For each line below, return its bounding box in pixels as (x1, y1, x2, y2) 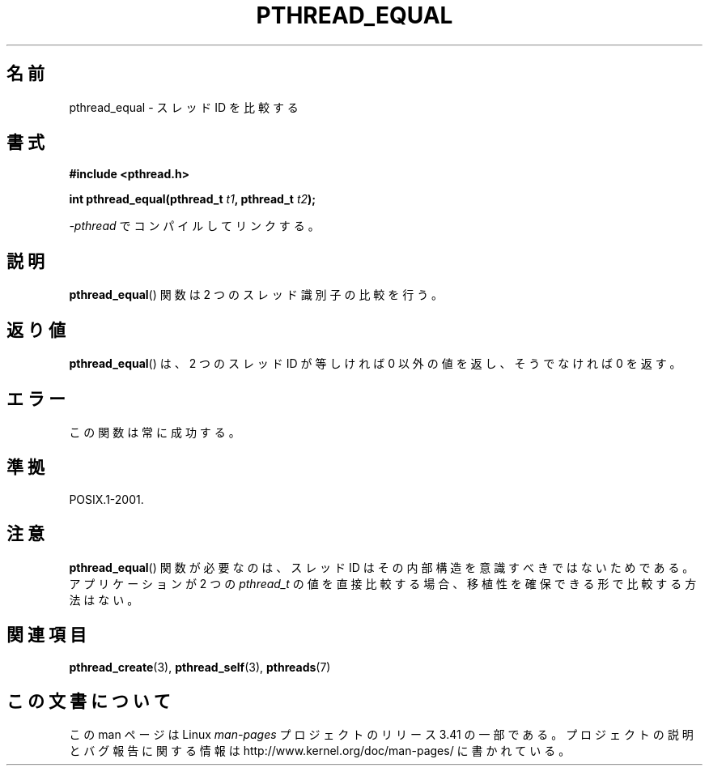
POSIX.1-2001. (69, 492, 144, 506)
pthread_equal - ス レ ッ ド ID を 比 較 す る (69, 100, 299, 114)
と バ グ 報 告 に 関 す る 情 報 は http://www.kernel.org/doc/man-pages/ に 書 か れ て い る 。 (69, 744, 571, 758)
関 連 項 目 (6, 625, 87, 646)
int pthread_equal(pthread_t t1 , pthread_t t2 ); (69, 192, 316, 207)
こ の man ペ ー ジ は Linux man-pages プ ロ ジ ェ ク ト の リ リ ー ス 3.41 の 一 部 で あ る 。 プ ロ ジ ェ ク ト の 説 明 (69, 727, 694, 742)
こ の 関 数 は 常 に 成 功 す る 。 (69, 424, 240, 439)
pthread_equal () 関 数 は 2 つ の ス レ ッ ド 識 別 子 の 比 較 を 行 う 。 (69, 288, 444, 302)
